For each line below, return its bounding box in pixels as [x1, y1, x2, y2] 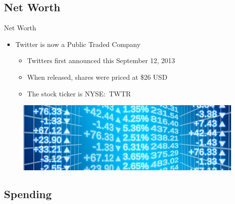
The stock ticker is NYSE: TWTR [27, 88, 131, 98]
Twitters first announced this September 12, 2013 [27, 55, 175, 66]
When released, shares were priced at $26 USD [27, 71, 167, 82]
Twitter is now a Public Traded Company [15, 39, 141, 49]
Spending [4, 186, 52, 201]
